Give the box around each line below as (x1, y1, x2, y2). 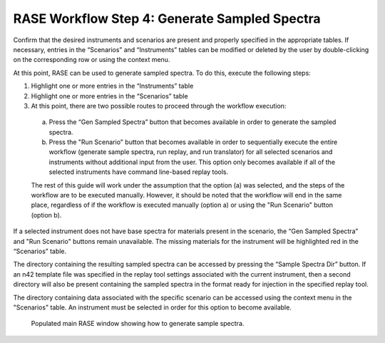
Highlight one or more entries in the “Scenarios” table (31, 91, 188, 100)
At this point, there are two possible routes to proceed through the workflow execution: (31, 101, 287, 110)
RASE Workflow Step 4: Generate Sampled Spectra (13, 11, 321, 26)
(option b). (31, 210, 62, 219)
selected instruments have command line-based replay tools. (48, 168, 229, 176)
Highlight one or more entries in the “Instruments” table (31, 82, 194, 91)
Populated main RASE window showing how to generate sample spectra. (31, 319, 245, 328)
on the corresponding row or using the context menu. (13, 56, 170, 64)
